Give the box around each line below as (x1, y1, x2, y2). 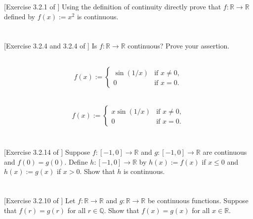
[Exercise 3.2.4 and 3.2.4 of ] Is (4, 40, 97, 50)
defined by (4, 11, 36, 21)
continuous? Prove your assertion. (127, 40, 230, 50)
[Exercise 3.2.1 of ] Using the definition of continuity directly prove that (4, 1, 221, 12)
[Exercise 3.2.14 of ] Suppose (4, 147, 90, 157)
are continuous (203, 147, 247, 157)
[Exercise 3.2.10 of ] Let (4, 195, 76, 206)
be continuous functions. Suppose (147, 195, 249, 206)
